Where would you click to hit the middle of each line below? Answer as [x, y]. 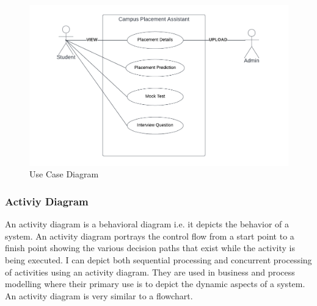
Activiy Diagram [47, 201]
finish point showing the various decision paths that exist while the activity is [150, 248]
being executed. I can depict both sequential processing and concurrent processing [158, 259]
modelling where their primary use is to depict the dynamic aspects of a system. [155, 284]
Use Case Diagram [64, 174]
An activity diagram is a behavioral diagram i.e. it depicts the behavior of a [147, 224]
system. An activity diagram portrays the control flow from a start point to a [150, 236]
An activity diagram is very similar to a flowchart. [99, 295]
